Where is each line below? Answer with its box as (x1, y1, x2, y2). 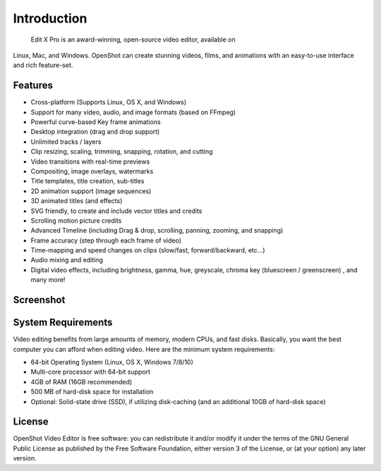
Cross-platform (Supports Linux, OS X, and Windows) (30, 98, 187, 106)
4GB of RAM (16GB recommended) (30, 377, 133, 386)
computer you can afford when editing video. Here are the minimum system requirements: (13, 345, 275, 353)
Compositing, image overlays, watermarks (30, 166, 154, 176)
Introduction (13, 11, 87, 26)
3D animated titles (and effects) (30, 197, 123, 205)
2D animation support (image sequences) (30, 187, 152, 195)
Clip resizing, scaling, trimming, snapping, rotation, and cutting (30, 147, 213, 156)
